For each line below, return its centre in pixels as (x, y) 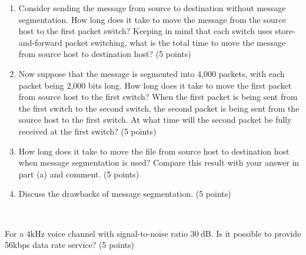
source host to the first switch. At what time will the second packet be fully (155, 120)
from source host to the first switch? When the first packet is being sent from (158, 97)
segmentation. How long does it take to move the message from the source (152, 19)
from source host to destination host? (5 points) (105, 54)
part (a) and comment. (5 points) (79, 174)
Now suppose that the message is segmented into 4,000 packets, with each (152, 73)
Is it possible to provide (259, 233)
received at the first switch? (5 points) (87, 131)
